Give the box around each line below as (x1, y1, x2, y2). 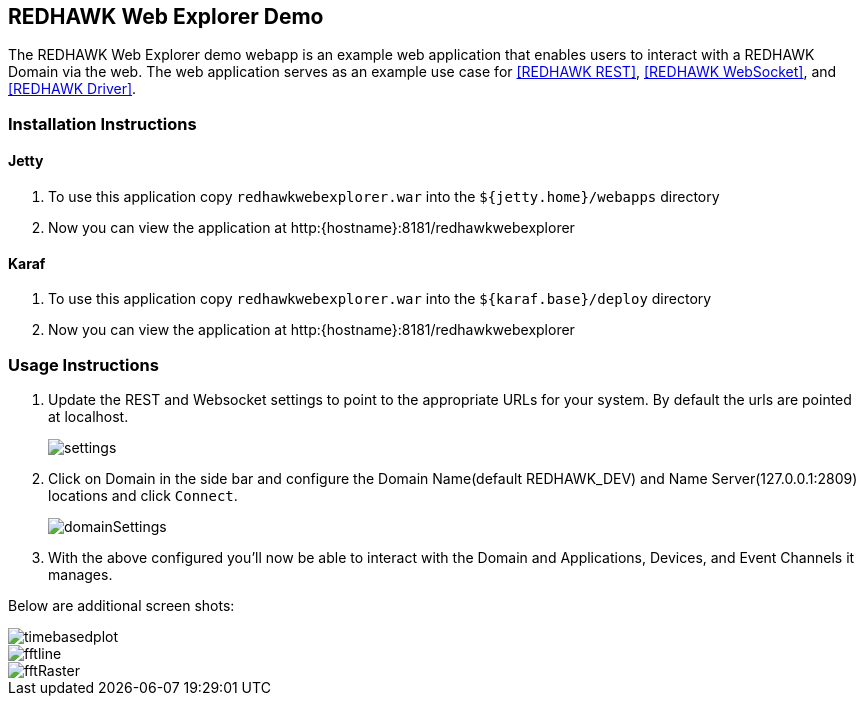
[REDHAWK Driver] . (8, 80, 137, 98)
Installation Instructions (8, 113, 197, 134)
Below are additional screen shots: (8, 596, 235, 614)
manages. (48, 565, 113, 583)
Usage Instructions (8, 354, 159, 375)
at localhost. (48, 407, 129, 425)
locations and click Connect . (48, 486, 238, 504)
